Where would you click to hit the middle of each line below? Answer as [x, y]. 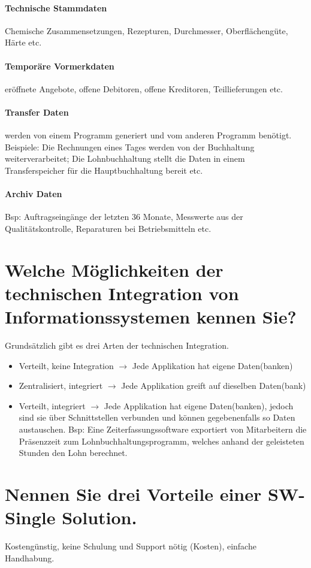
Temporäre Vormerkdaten [60, 66]
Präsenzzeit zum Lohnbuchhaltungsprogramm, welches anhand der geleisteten [161, 441]
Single [30, 517]
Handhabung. [30, 558]
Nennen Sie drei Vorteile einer [133, 493]
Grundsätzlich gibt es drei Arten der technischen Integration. [117, 345]
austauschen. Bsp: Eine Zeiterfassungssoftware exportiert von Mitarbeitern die [163, 429]
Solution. [99, 517]
